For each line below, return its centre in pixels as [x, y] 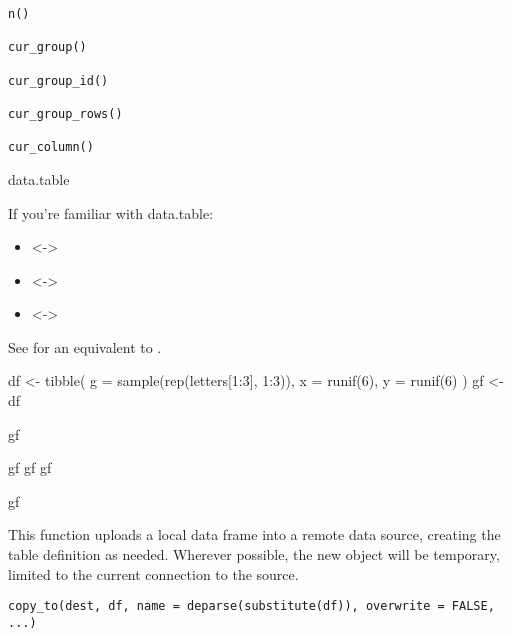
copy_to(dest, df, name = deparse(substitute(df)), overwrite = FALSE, [251, 606]
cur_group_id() [58, 80]
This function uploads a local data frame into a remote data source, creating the [254, 534]
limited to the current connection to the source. [153, 573]
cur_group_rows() [65, 113]
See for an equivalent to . [85, 346]
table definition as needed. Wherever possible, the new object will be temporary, [254, 554]
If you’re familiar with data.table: [111, 212]
